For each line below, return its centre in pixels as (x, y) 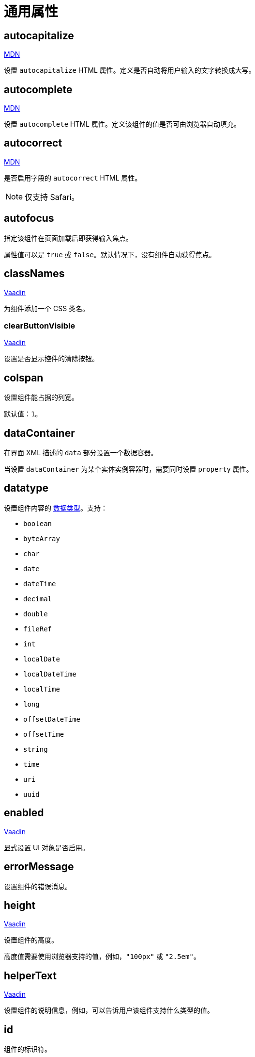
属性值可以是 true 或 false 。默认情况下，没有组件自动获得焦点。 (110, 254)
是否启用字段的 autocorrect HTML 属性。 (73, 178)
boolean (38, 523)
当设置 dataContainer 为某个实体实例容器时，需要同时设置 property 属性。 (128, 469)
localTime (42, 689)
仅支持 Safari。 (52, 197)
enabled (24, 813)
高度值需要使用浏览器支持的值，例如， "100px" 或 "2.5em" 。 (102, 957)
